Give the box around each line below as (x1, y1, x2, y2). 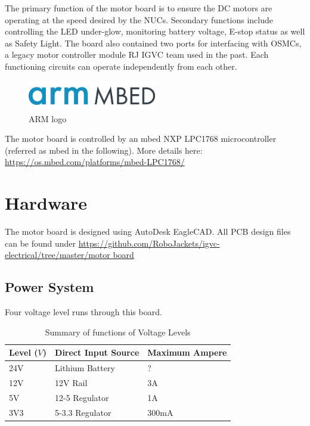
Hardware (5, 191, 88, 215)
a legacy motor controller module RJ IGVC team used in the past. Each (5, 48, 269, 61)
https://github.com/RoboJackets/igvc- (78, 237, 220, 249)
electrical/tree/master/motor (5, 248, 110, 261)
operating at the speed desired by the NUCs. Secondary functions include (5, 13, 274, 26)
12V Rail (55, 377, 88, 389)
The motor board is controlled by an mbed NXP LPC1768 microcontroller (5, 132, 277, 145)
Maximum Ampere (147, 346, 227, 359)
